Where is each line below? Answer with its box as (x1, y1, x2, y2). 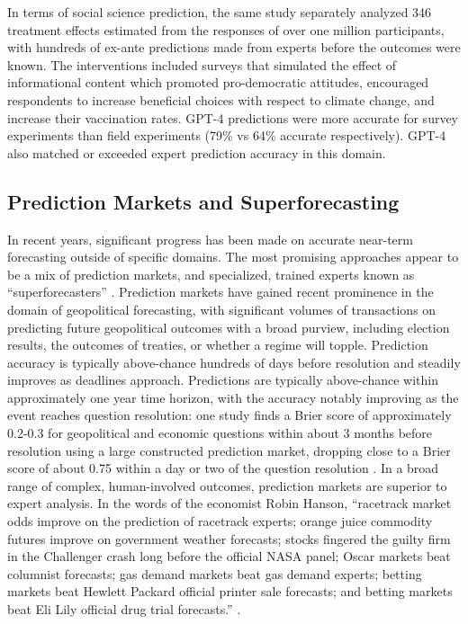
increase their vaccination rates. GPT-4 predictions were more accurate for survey (7, 108, 459, 127)
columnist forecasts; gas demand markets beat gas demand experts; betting (7, 564, 422, 583)
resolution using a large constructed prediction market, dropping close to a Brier (7, 441, 451, 459)
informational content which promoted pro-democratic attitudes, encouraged (7, 73, 429, 92)
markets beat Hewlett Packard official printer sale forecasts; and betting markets (7, 582, 453, 601)
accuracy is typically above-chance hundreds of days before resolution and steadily (7, 352, 461, 371)
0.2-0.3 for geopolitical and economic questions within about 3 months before (7, 423, 433, 442)
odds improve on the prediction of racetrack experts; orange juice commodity (7, 512, 433, 530)
